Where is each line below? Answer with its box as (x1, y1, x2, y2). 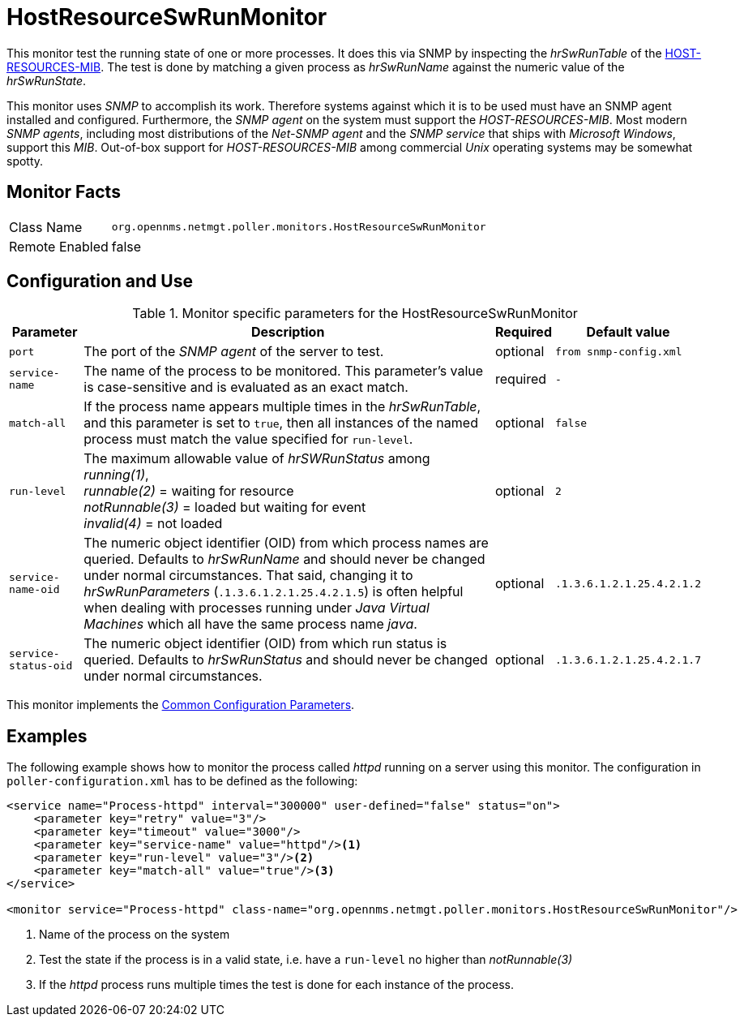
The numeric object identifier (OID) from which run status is (83, 635, 447, 652)
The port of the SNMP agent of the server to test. (83, 343, 384, 360)
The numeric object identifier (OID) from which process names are (83, 535, 489, 552)
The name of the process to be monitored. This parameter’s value (83, 363, 484, 380)
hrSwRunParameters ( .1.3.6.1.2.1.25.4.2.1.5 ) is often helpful (83, 583, 464, 600)
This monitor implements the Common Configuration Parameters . (6, 698, 355, 712)
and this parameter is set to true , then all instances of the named (83, 415, 478, 432)
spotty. (6, 153, 44, 168)
